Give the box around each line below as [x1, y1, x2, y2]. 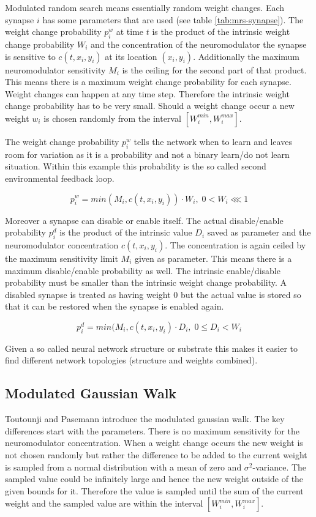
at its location [105, 50, 157, 62]
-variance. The [252, 460, 307, 473]
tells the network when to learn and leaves [134, 135, 292, 147]
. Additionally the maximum [193, 50, 299, 62]
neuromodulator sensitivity [5, 63, 106, 76]
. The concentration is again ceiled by [165, 238, 306, 251]
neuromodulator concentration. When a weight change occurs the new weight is [5, 436, 303, 449]
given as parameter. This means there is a [134, 251, 292, 264]
